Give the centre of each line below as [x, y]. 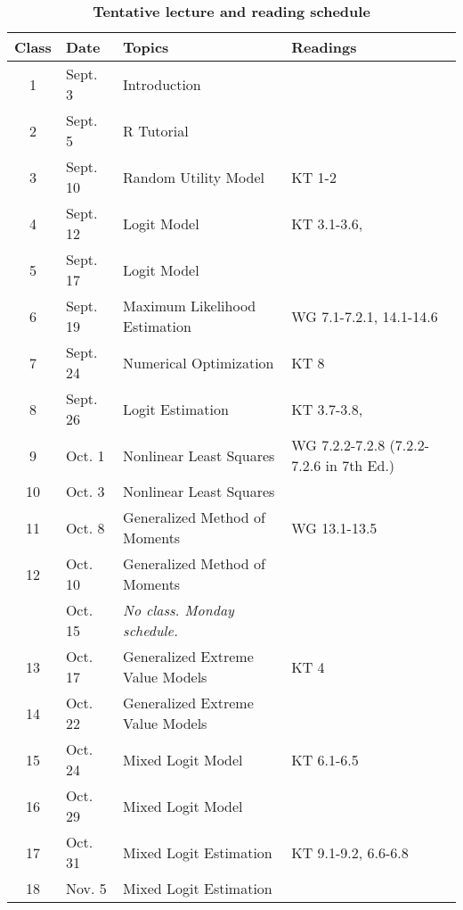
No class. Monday [179, 610]
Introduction [162, 84]
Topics [146, 47]
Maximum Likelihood [190, 306]
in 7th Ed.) [360, 465]
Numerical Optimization [199, 362]
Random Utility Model [194, 177]
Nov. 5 [86, 888]
